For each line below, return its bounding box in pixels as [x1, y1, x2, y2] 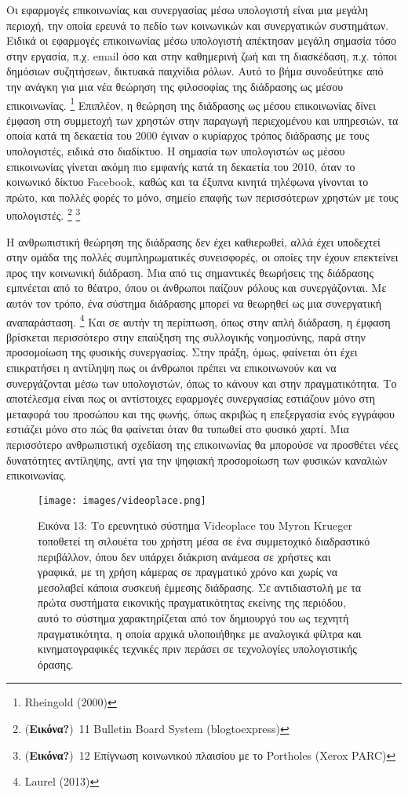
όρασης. [38, 655, 74, 672]
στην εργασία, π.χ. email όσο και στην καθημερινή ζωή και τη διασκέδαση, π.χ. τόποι [6, 47, 397, 64]
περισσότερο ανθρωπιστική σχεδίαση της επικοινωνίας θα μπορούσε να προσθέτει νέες [6, 436, 399, 452]
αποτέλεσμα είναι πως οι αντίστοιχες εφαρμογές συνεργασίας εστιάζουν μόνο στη [6, 390, 376, 407]
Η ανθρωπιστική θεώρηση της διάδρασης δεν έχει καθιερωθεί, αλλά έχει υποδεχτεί [6, 233, 381, 250]
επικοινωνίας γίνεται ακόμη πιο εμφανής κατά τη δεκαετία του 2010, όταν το [6, 158, 355, 174]
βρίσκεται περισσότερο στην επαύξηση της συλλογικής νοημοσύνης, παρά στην [6, 328, 366, 345]
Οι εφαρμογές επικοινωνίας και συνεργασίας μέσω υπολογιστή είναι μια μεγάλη [6, 2, 369, 17]
